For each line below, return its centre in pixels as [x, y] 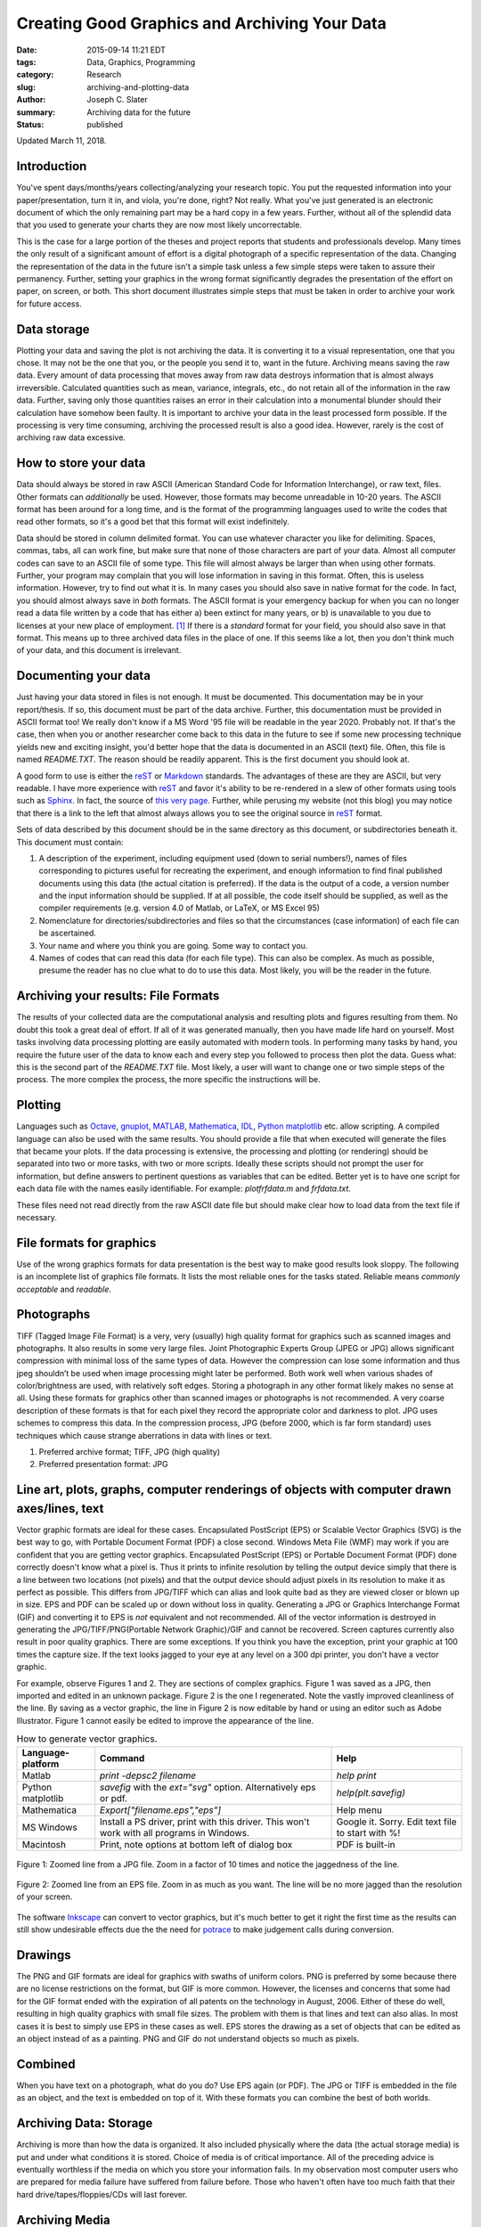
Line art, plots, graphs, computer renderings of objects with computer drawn [234, 1490]
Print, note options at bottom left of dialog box [196, 1844]
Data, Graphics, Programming [141, 61]
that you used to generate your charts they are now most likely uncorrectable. [159, 225]
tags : [26, 61]
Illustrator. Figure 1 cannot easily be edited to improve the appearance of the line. [165, 1720]
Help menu [359, 1810]
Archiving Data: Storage [85, 2123]
